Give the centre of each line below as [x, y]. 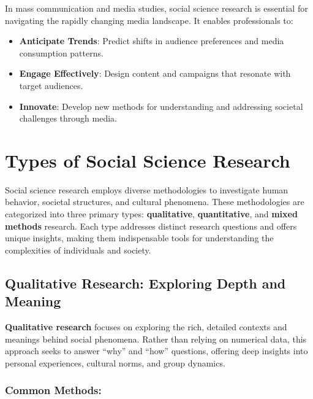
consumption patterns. [61, 52]
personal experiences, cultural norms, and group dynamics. [115, 362]
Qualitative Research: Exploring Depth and [145, 283]
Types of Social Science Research [148, 160]
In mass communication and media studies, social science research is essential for [156, 8]
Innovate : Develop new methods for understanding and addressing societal [161, 106]
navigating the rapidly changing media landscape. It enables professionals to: [149, 20]
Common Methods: [53, 390]
